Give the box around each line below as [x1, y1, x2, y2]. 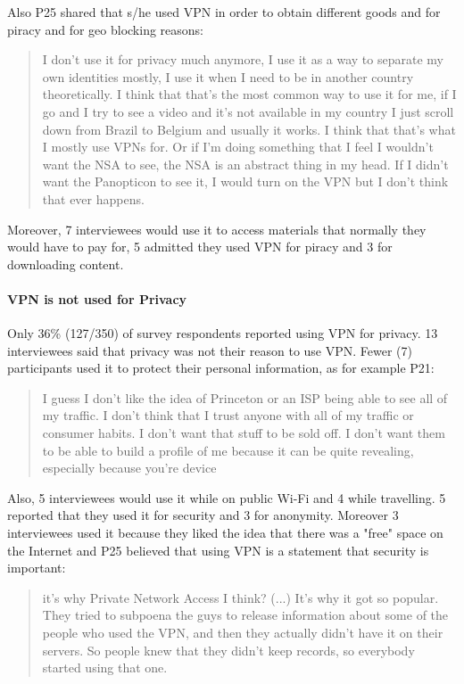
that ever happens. [42, 189, 145, 208]
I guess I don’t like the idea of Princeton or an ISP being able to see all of [42, 388, 448, 407]
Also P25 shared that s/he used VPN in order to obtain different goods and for [7, 3, 441, 21]
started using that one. [42, 658, 168, 677]
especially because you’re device [42, 458, 217, 477]
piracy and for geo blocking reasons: [7, 20, 204, 38]
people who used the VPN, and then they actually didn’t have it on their [42, 623, 443, 642]
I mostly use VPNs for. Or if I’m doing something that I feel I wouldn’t [42, 137, 434, 156]
